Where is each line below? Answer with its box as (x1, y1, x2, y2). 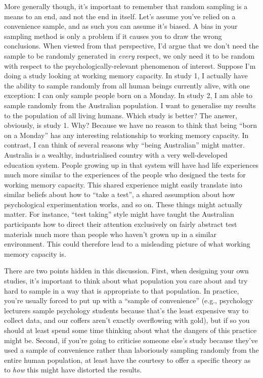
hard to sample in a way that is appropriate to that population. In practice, (4, 285, 239, 296)
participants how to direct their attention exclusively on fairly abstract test (4, 219, 237, 229)
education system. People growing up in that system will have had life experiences (4, 159, 259, 170)
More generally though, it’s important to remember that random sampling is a (4, 1, 248, 11)
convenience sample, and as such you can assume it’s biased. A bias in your (4, 21, 238, 31)
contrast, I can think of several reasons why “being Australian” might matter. (4, 139, 245, 150)
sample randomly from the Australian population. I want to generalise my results (4, 100, 256, 110)
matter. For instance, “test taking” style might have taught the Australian (4, 209, 234, 219)
